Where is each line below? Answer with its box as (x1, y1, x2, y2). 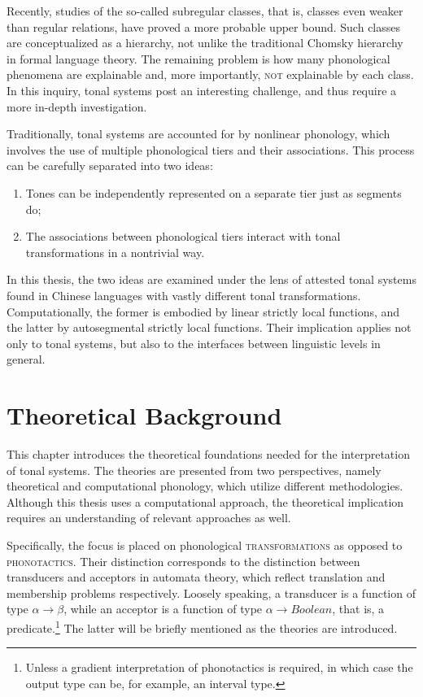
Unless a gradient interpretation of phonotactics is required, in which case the (25, 659, 413, 676)
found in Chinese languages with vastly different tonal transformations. (7, 286, 361, 303)
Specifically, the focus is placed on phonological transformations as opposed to (7, 536, 403, 553)
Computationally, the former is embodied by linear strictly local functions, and (7, 303, 400, 320)
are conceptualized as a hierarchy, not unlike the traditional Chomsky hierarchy (7, 34, 403, 51)
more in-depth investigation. (7, 98, 147, 115)
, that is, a (332, 600, 385, 617)
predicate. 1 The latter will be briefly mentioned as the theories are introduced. (7, 616, 398, 636)
